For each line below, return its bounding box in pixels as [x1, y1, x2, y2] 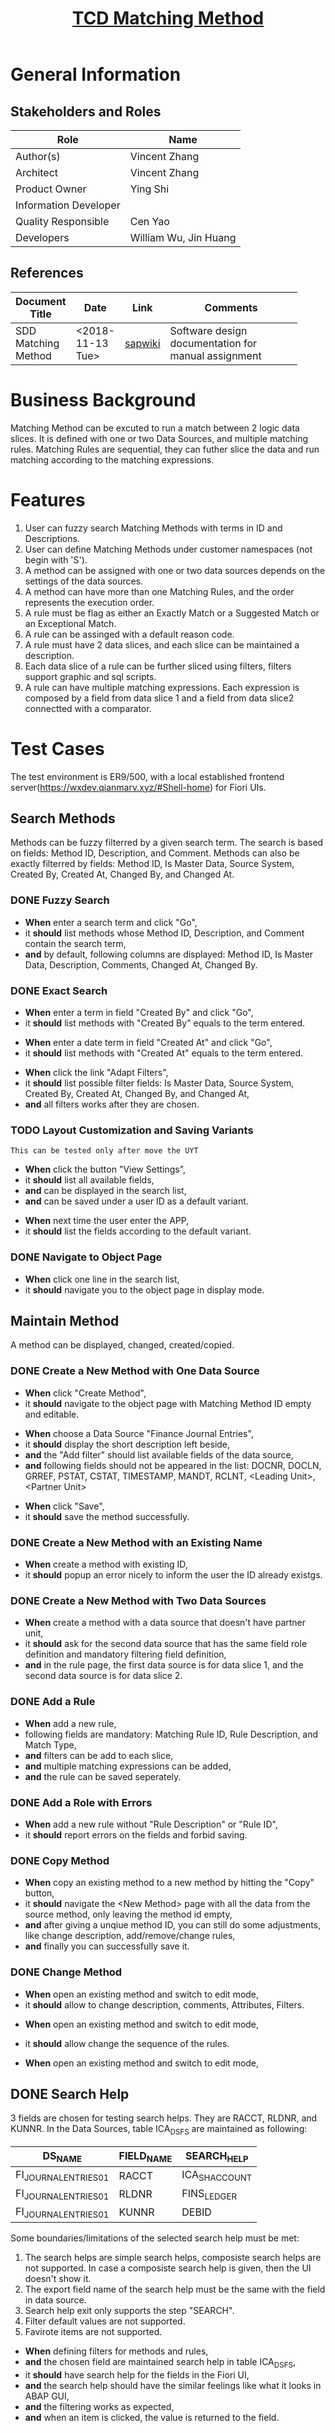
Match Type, [24, 1738, 77, 1751]
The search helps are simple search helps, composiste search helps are [24, 2251, 322, 2263]
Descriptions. [24, 532, 80, 544]
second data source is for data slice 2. [24, 1670, 183, 1682]
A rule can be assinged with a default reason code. [24, 628, 235, 640]
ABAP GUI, [24, 2390, 70, 2402]
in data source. [24, 2293, 87, 2306]
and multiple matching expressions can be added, [24, 1760, 232, 1772]
